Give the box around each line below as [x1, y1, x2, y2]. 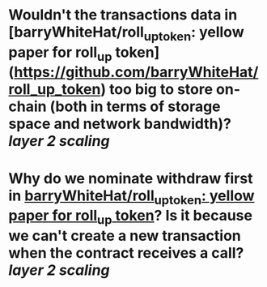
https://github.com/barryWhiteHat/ [14, 63, 259, 82]
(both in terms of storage [49, 97, 221, 116]
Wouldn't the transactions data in [8, 6, 238, 24]
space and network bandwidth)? [8, 115, 232, 133]
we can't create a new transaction [8, 226, 241, 245]
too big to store [108, 80, 213, 99]
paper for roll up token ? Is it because [8, 207, 253, 228]
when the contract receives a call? [8, 243, 244, 262]
